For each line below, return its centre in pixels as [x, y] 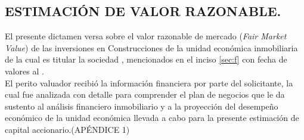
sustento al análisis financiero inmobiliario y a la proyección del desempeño [142, 106]
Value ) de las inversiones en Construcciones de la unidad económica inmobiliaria [151, 47]
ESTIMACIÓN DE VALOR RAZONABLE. [143, 11]
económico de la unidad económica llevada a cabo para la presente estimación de [152, 118]
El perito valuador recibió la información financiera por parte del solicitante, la [149, 83]
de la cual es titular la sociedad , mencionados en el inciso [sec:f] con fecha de [146, 59]
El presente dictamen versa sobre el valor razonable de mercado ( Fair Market [146, 36]
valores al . [24, 71]
